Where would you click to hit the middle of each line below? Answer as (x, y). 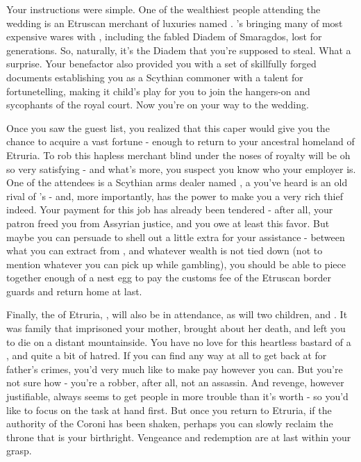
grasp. (19, 451)
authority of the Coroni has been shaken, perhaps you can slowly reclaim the (170, 423)
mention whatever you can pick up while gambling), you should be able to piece (176, 264)
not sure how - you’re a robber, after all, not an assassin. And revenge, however (175, 382)
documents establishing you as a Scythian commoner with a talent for (155, 77)
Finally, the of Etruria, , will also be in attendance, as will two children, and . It (177, 314)
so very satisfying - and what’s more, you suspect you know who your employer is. (181, 168)
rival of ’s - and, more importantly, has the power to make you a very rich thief (175, 196)
